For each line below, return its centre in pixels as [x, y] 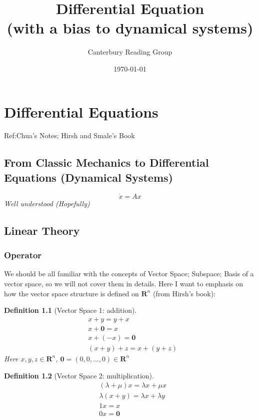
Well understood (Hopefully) [47, 203]
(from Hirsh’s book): [184, 293]
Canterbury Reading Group [130, 52]
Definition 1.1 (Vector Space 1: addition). [70, 310]
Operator [23, 255]
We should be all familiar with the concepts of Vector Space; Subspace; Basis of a [129, 274]
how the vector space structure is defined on [71, 293]
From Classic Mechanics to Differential [106, 162]
